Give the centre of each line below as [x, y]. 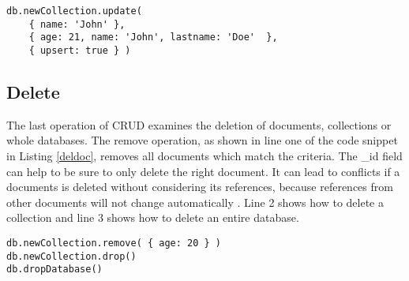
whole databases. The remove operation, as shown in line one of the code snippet [202, 140]
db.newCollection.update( [74, 11]
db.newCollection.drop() [71, 256]
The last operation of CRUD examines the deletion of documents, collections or [199, 124]
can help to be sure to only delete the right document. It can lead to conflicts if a [203, 171]
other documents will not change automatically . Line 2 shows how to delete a [195, 202]
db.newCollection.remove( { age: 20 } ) [114, 243]
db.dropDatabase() [54, 270]
